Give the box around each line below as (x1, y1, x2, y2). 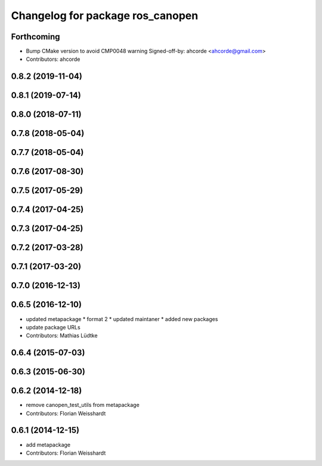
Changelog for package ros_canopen (11, 9, 199, 22)
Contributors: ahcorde (26, 55, 80, 63)
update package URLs (26, 323, 80, 331)
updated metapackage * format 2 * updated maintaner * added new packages (26, 315, 218, 322)
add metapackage (26, 441, 71, 448)
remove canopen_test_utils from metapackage (26, 402, 140, 409)
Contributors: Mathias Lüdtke (26, 332, 98, 340)
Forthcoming (11, 32, 60, 42)
